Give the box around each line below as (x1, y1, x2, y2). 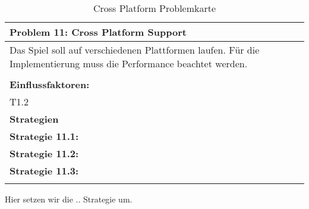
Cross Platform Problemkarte (93, 1, 216, 15)
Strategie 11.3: (10, 164, 79, 177)
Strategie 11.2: (10, 146, 79, 160)
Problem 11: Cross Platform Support (10, 25, 187, 39)
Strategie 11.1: (10, 129, 79, 143)
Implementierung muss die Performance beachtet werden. (10, 57, 248, 70)
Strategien (10, 112, 59, 126)
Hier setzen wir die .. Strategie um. (5, 193, 133, 205)
